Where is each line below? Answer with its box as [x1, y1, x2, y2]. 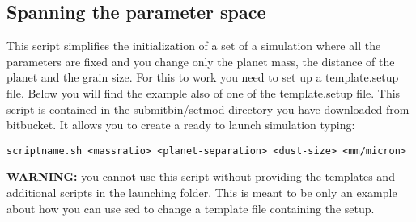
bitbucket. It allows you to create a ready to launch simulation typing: [6, 116, 355, 133]
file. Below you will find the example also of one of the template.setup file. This [6, 84, 401, 101]
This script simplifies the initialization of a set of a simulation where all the [6, 37, 381, 54]
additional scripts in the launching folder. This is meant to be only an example [6, 184, 397, 201]
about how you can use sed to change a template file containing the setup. [6, 199, 375, 216]
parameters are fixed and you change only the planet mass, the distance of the [6, 52, 395, 69]
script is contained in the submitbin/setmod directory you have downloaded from [6, 100, 410, 117]
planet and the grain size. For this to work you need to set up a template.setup [6, 69, 399, 86]
